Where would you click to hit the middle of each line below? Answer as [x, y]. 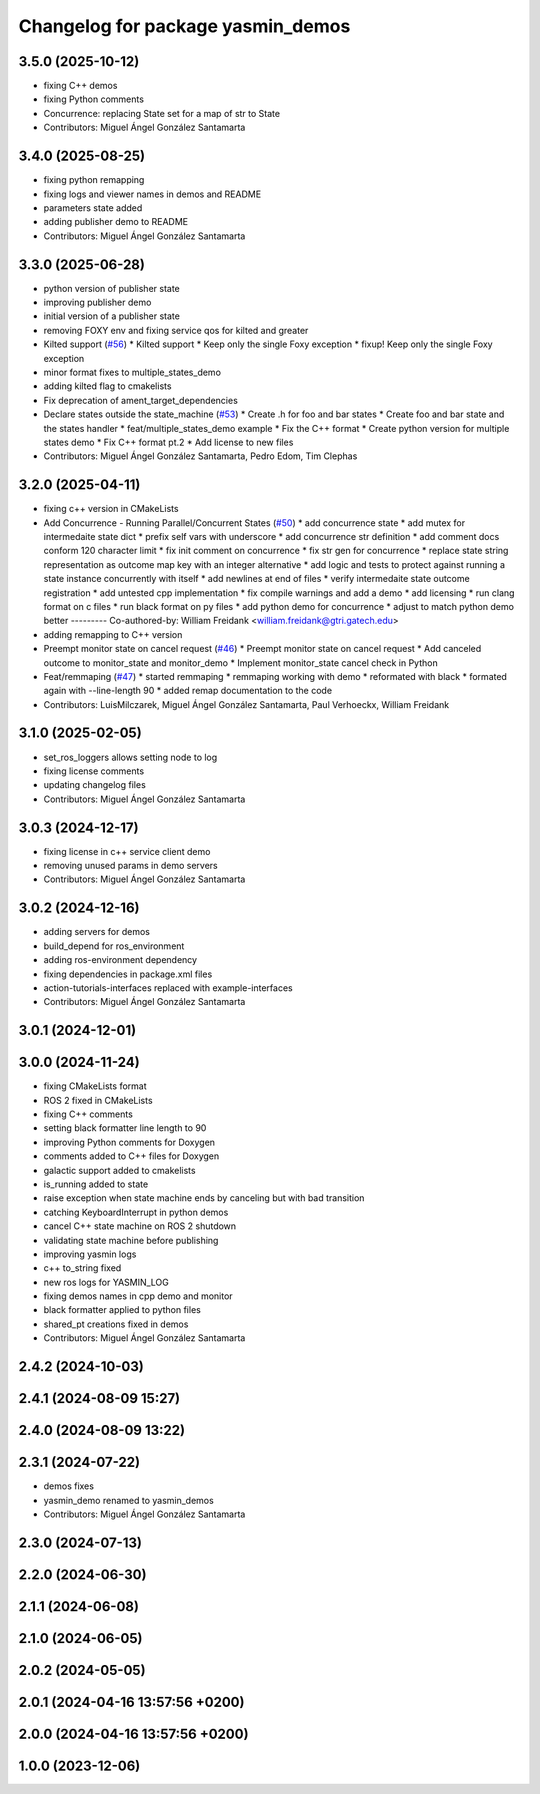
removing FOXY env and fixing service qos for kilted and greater [176, 330]
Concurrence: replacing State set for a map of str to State [161, 113]
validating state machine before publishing [131, 1240]
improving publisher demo [97, 302]
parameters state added [93, 207]
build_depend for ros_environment [114, 946]
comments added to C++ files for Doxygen [131, 1156]
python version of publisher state [111, 288]
